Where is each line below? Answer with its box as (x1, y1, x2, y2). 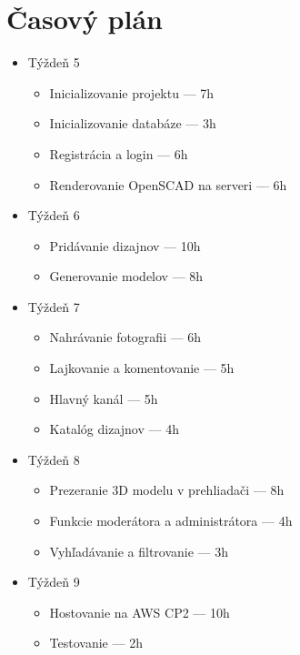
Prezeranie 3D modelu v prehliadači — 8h (49, 480, 285, 499)
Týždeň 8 (27, 449, 80, 469)
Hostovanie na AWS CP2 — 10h (49, 602, 230, 621)
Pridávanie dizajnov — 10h (49, 236, 201, 255)
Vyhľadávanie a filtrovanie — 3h (49, 541, 229, 560)
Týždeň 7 (27, 297, 80, 316)
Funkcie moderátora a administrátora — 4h (49, 511, 293, 530)
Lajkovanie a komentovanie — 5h (49, 358, 235, 378)
